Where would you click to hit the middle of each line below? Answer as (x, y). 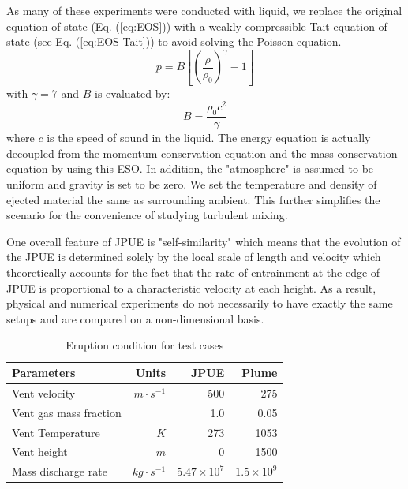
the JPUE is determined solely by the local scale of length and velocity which (194, 257)
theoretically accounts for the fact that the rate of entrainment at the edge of (193, 272)
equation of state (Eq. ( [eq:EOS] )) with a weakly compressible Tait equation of (197, 26)
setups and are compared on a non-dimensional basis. (135, 318)
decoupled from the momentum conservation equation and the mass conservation (202, 153)
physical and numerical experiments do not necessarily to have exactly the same (200, 303)
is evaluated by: (133, 93)
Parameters (44, 372)
